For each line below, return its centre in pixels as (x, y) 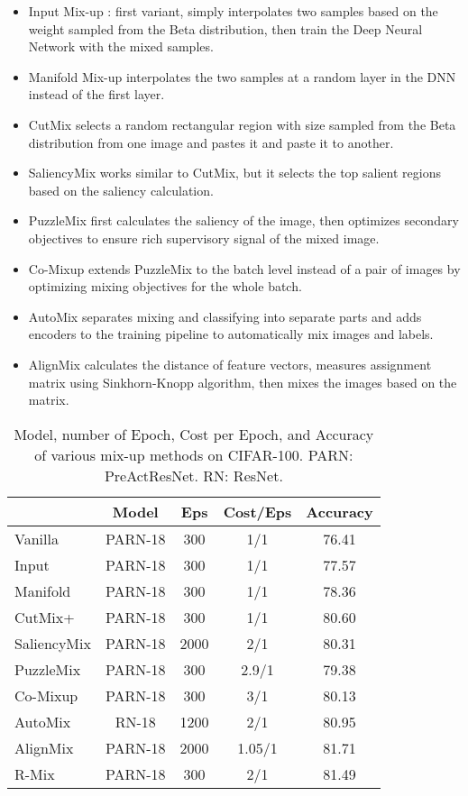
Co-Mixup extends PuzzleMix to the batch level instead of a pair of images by (244, 268)
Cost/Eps (257, 511)
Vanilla (37, 538)
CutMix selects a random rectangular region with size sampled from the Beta (242, 124)
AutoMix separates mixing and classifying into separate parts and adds (225, 316)
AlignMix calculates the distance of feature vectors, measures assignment (230, 364)
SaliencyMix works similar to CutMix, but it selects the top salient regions (234, 173)
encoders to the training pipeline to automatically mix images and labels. (231, 334)
